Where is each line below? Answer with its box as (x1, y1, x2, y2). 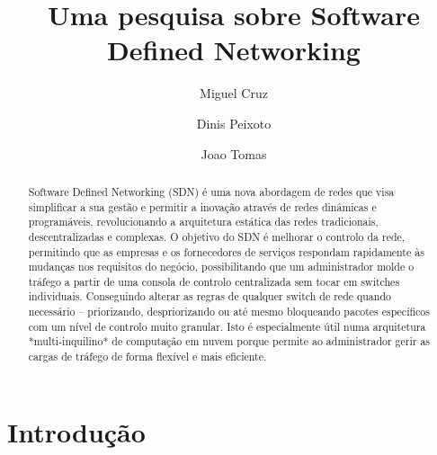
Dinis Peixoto (196, 113, 272, 132)
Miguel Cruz (200, 84, 268, 103)
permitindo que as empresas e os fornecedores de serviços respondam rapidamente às (28, 244, 424, 259)
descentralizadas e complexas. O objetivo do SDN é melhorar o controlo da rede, (28, 228, 406, 244)
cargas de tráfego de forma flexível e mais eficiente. (28, 349, 267, 364)
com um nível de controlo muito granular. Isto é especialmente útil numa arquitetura (28, 318, 426, 334)
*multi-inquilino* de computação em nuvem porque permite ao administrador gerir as (28, 334, 431, 349)
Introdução (7, 413, 146, 450)
